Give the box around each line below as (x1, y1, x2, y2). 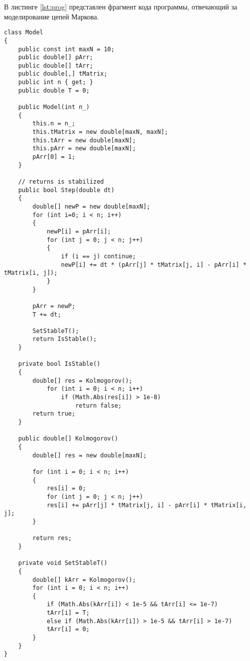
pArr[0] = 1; (32, 153, 76, 161)
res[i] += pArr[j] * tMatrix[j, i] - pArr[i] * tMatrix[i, (46, 501, 247, 509)
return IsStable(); (32, 335, 97, 343)
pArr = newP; (32, 302, 76, 310)
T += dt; (32, 311, 61, 318)
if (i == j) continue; (61, 252, 136, 260)
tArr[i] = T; (46, 609, 90, 617)
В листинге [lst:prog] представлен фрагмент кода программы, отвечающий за (4, 1, 238, 11)
